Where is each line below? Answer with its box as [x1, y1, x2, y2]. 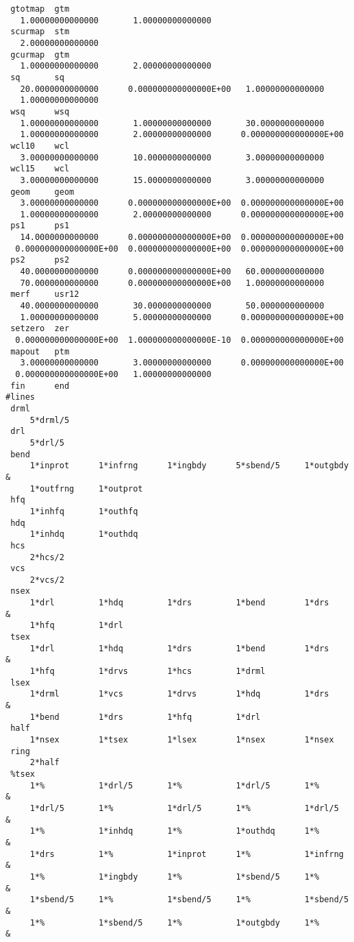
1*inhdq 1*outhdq [29, 529, 138, 540]
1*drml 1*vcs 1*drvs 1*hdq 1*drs [29, 689, 329, 699]
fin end [10, 381, 70, 391]
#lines [5, 392, 35, 402]
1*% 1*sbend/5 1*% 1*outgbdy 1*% [29, 917, 320, 928]
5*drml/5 [29, 415, 70, 425]
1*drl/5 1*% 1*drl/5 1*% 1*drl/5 [29, 803, 339, 813]
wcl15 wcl [10, 164, 70, 174]
